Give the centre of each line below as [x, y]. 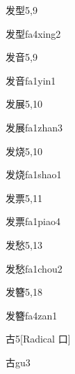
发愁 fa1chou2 [34, 268]
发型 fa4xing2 [33, 33]
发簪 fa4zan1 [32, 315]
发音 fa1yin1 [31, 80]
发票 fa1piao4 [33, 221]
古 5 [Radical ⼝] [38, 339]
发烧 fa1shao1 [34, 174]
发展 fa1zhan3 [34, 127]
